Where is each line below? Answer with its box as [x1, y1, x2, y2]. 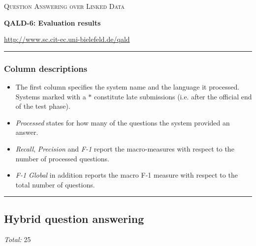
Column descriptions [4, 62, 88, 74]
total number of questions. [15, 179, 95, 189]
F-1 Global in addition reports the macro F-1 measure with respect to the [15, 170, 238, 180]
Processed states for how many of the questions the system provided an [15, 117, 230, 127]
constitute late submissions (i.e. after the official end [94, 91, 252, 101]
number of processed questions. [15, 153, 109, 163]
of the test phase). [15, 101, 70, 111]
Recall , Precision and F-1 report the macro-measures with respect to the [15, 143, 234, 154]
